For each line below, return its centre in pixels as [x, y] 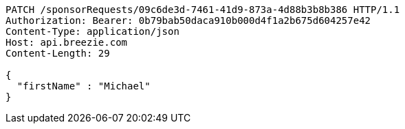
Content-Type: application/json [92, 31]
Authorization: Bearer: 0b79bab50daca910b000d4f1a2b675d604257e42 [188, 20]
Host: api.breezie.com [67, 42]
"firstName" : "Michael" [84, 86]
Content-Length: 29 [58, 53]
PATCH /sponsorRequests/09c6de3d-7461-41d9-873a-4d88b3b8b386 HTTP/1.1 [203, 10]
